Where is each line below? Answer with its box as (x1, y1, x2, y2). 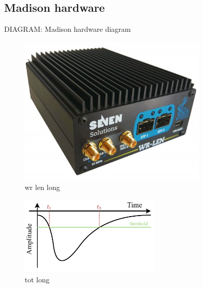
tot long (25, 274, 50, 284)
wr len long (25, 182, 60, 193)
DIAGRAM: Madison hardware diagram (4, 24, 131, 34)
